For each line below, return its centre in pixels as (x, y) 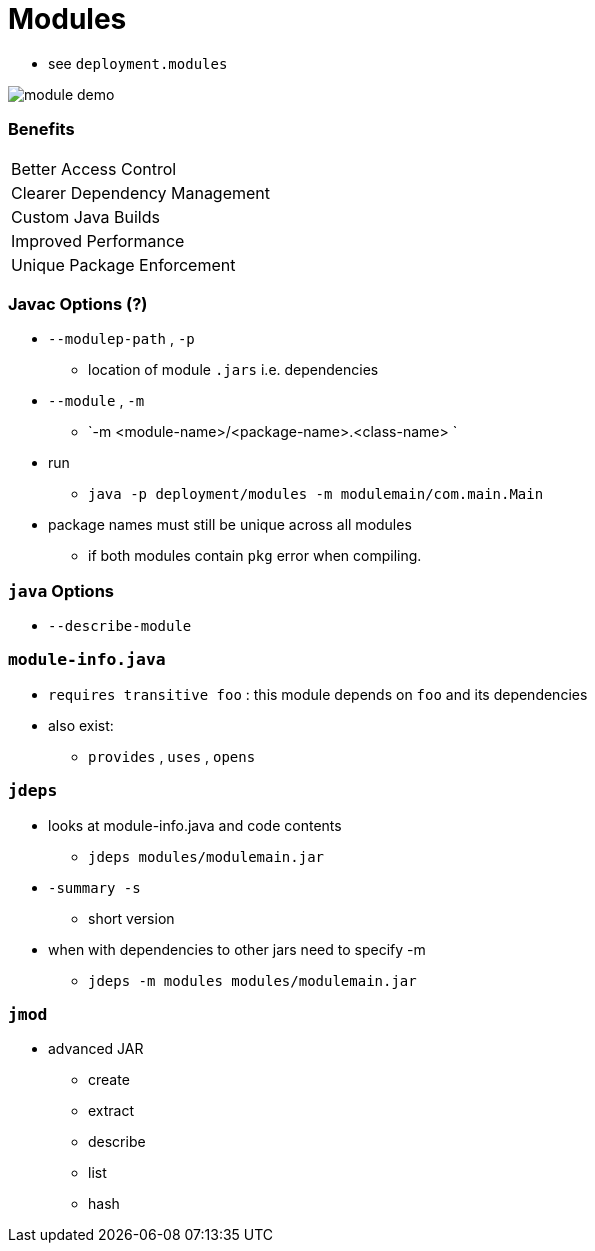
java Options (61, 590)
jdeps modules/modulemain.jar (206, 856)
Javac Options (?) (78, 303)
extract (111, 1111)
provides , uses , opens (172, 756)
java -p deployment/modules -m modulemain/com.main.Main (316, 494)
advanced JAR (96, 1049)
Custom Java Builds (85, 216)
